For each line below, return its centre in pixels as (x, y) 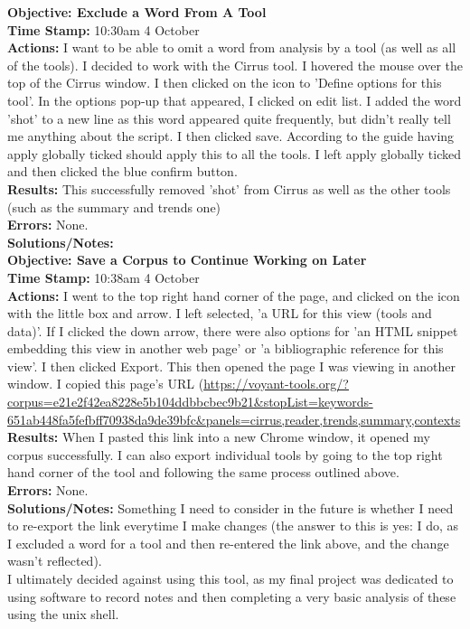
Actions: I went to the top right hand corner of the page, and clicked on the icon (234, 295)
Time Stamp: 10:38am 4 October (103, 277)
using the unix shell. (63, 614)
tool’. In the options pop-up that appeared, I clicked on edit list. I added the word (235, 100)
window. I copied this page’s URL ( (106, 384)
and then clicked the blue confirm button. (122, 171)
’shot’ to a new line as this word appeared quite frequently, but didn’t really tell (229, 118)
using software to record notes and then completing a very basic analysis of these (232, 596)
